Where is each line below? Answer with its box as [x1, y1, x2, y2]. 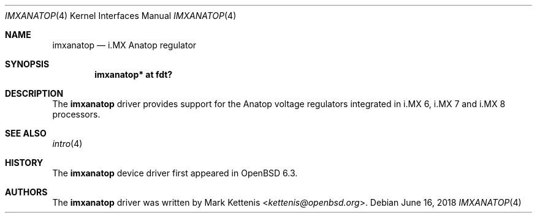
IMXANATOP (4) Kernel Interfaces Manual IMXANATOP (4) [5, 10, 237, 21]
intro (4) [52, 138, 83, 149]
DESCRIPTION [5, 88, 64, 99]
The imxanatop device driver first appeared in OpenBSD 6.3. [52, 168, 298, 178]
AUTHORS [5, 187, 48, 197]
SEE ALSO [5, 128, 47, 138]
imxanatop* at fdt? [94, 69, 173, 80]
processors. [52, 109, 101, 119]
